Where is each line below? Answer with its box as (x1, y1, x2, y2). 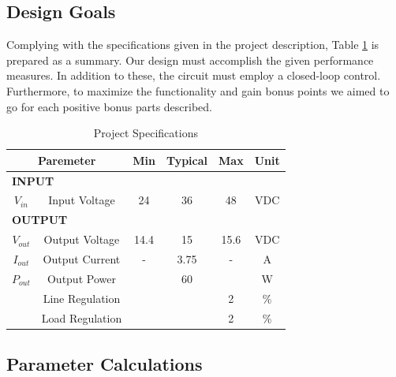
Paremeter (37, 151, 96, 168)
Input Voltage (48, 192, 115, 208)
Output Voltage (43, 231, 120, 248)
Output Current (43, 250, 121, 267)
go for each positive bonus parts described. (6, 98, 212, 114)
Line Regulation (43, 289, 121, 306)
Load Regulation (41, 309, 122, 326)
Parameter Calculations (6, 352, 203, 375)
